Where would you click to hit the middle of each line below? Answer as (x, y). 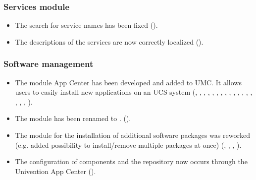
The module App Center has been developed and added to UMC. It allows (128, 82)
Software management (49, 64)
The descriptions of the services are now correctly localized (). (109, 41)
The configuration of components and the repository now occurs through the (131, 161)
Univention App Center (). (55, 171)
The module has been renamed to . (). (73, 118)
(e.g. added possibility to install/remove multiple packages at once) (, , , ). (128, 145)
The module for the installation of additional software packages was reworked (132, 135)
